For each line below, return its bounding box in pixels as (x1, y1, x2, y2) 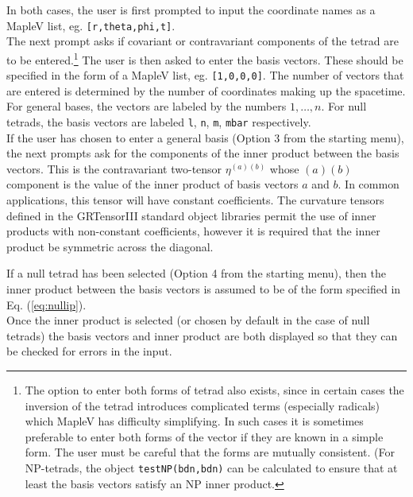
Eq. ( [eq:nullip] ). (6, 296, 87, 313)
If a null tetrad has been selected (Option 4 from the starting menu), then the (6, 265, 386, 282)
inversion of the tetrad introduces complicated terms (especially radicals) (25, 397, 380, 414)
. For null (321, 98, 367, 115)
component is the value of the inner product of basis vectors (6, 176, 299, 192)
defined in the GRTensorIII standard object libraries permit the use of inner (6, 207, 376, 223)
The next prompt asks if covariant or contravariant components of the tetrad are (6, 33, 399, 49)
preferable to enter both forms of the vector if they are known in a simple (25, 428, 384, 445)
